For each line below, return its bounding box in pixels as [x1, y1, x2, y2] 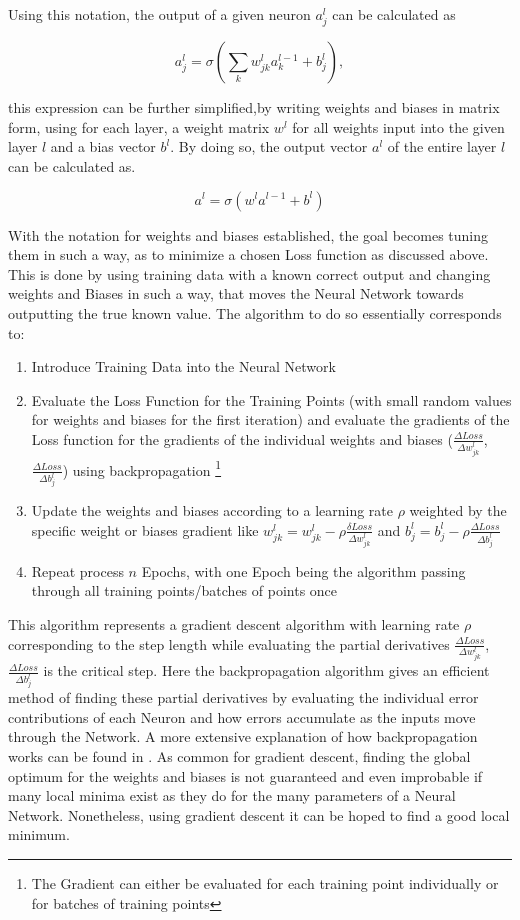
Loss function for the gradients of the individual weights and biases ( [31, 428, 453, 449]
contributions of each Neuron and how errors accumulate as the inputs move [8, 706, 476, 727]
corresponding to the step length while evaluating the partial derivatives [8, 633, 450, 654]
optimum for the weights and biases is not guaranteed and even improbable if [8, 765, 483, 786]
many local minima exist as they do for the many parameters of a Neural [8, 785, 456, 806]
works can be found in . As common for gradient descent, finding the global [8, 746, 471, 767]
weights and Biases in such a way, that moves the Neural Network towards [8, 283, 464, 304]
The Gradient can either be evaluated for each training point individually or [31, 873, 499, 894]
